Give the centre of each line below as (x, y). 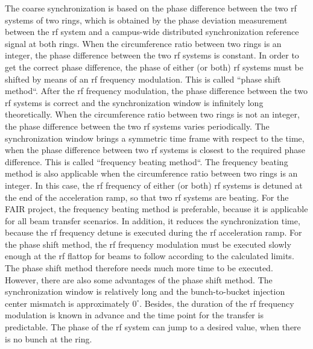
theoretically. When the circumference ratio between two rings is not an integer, (152, 114)
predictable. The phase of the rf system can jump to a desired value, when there (153, 327)
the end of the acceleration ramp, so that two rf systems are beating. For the (147, 197)
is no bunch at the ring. (49, 338)
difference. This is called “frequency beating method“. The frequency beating (147, 161)
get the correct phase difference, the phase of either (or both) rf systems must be (154, 67)
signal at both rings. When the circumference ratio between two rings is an (143, 43)
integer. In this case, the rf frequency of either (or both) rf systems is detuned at (154, 185)
